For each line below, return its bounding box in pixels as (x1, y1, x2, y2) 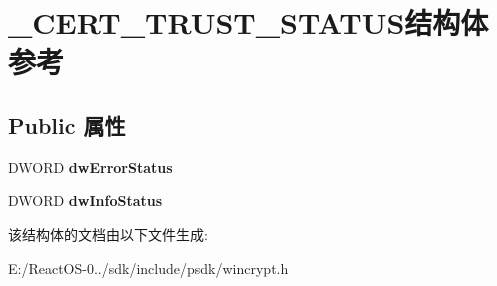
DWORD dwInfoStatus (8, 190, 163, 211)
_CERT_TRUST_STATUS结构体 (8, 2, 489, 43)
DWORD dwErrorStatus (8, 156, 173, 177)
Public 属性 (8, 109, 126, 140)
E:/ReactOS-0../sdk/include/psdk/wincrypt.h (8, 257, 289, 278)
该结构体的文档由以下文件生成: (8, 223, 208, 244)
